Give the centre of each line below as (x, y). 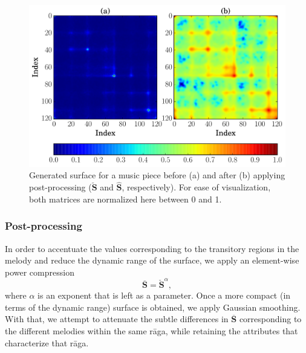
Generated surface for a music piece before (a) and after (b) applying (157, 175)
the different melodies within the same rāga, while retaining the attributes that (151, 330)
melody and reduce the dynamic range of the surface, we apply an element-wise (152, 260)
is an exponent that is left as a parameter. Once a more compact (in (164, 295)
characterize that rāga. (47, 342)
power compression (40, 272)
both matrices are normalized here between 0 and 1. (125, 199)
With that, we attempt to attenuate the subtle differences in (117, 319)
